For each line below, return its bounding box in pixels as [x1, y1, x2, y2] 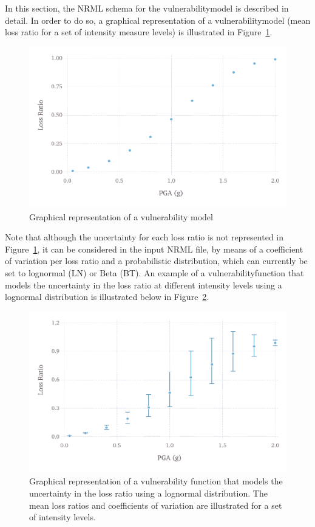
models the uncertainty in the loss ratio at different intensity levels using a [5, 278, 282, 291]
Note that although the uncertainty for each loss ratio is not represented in [5, 231, 284, 243]
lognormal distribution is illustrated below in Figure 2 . [5, 290, 209, 303]
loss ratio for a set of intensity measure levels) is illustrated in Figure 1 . [5, 26, 273, 38]
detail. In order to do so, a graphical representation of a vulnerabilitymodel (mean [5, 13, 311, 26]
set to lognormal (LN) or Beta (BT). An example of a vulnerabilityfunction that [5, 266, 304, 279]
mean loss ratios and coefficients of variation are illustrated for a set [29, 498, 282, 511]
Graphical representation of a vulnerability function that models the [29, 475, 283, 487]
